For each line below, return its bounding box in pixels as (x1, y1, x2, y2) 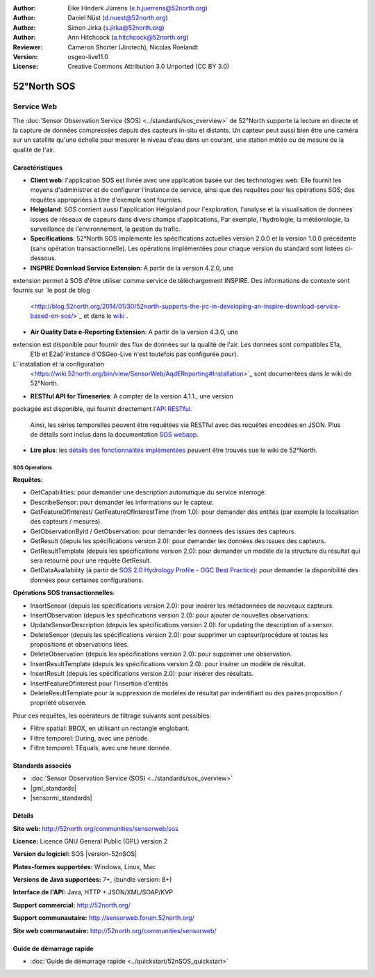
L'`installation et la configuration (12, 360, 104, 368)
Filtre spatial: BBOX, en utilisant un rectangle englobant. (30, 724, 190, 733)
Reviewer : (12, 42, 43, 51)
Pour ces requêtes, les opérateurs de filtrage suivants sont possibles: (12, 711, 212, 720)
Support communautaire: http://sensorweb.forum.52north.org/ (12, 914, 194, 922)
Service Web (12, 102, 58, 111)
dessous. (30, 254, 57, 262)
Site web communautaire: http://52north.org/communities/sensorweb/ (12, 926, 217, 935)
